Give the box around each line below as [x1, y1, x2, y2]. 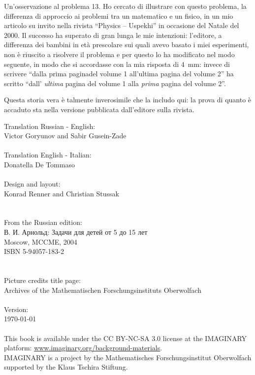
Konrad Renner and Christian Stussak [4, 188, 119, 198]
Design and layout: [4, 179, 61, 189]
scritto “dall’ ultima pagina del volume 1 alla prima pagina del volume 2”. [4, 78, 226, 88]
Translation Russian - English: [4, 121, 96, 131]
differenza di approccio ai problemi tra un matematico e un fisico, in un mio [4, 10, 233, 21]
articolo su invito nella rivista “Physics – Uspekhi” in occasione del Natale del [4, 20, 239, 31]
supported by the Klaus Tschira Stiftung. [4, 362, 128, 372]
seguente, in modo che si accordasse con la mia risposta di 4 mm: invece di [4, 59, 230, 69]
